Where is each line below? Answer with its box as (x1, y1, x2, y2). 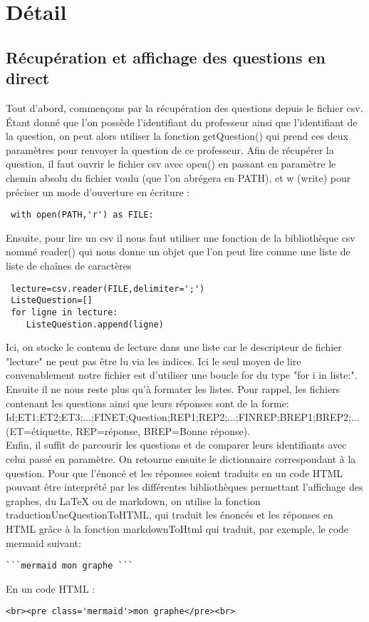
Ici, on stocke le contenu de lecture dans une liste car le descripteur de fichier (6, 340, 342, 355)
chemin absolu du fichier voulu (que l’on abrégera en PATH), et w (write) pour (6, 170, 351, 185)
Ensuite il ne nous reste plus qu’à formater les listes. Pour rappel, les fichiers (6, 381, 341, 396)
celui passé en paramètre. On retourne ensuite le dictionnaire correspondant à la (6, 451, 356, 466)
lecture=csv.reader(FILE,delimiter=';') (11, 283, 205, 294)
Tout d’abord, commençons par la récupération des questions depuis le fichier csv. (6, 100, 363, 115)
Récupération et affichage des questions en (6, 46, 326, 68)
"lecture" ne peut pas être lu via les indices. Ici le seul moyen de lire (6, 353, 301, 368)
